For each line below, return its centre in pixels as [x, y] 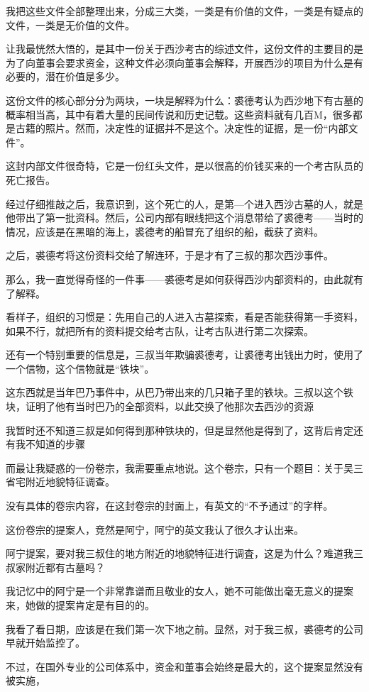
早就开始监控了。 [45, 643]
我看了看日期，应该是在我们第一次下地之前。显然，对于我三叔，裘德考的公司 [184, 628]
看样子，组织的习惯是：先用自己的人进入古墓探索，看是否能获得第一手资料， [184, 317]
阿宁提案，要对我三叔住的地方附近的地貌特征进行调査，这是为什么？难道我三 [184, 553]
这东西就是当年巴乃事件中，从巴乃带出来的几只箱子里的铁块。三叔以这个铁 [180, 392]
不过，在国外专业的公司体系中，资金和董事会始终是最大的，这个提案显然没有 [184, 666]
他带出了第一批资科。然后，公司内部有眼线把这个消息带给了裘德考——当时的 [184, 218]
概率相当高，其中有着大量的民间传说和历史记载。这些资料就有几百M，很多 [179, 114]
